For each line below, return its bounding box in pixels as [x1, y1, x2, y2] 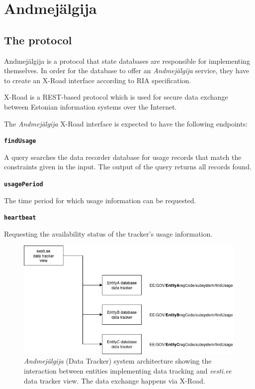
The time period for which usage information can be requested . [4, 195, 196, 205]
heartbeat [4, 214, 36, 222]
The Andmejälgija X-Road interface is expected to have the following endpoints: [4, 118, 248, 129]
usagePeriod [4, 180, 43, 188]
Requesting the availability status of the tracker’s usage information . [4, 228, 213, 239]
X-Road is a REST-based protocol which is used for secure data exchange [4, 92, 228, 102]
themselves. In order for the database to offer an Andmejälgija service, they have [4, 65, 250, 76]
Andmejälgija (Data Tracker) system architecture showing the [24, 356, 212, 366]
